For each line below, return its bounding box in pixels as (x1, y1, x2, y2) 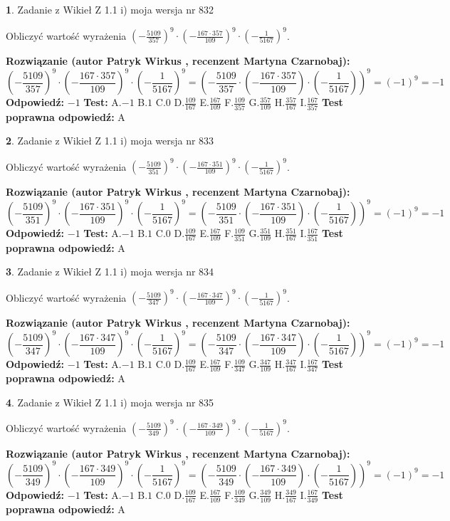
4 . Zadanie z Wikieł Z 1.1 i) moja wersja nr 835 (6, 394, 214, 409)
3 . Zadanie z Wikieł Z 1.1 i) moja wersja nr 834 (6, 264, 214, 279)
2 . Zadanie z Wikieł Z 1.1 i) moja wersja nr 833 (6, 133, 214, 148)
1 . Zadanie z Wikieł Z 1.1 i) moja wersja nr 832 (6, 2, 214, 16)
